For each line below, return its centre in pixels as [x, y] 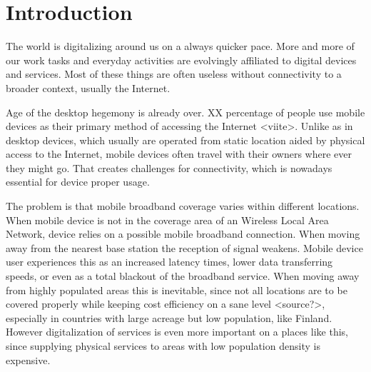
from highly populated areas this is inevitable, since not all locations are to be [177, 290]
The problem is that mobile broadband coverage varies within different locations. [183, 206]
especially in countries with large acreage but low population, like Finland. [169, 317]
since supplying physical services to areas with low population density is [163, 346]
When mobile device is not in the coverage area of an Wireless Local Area [167, 220]
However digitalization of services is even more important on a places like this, [177, 332]
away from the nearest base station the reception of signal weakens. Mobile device [184, 247]
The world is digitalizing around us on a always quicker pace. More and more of [180, 46]
